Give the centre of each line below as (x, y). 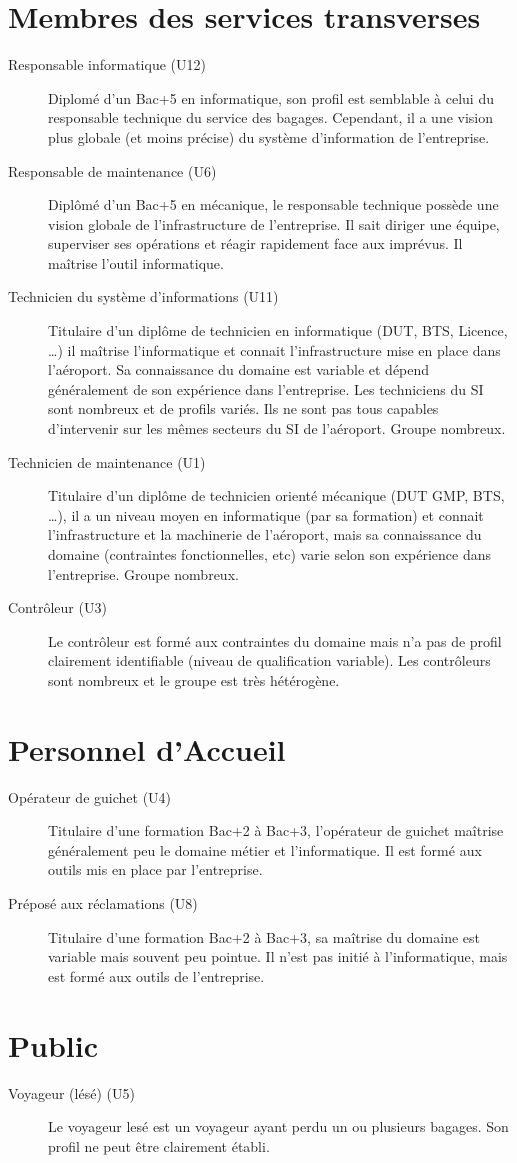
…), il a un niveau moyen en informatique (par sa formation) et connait (266, 514)
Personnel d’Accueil (147, 748)
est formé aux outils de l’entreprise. (156, 975)
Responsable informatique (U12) (107, 64)
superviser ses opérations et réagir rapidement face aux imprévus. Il (255, 243)
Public (53, 1044)
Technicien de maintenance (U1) (107, 461)
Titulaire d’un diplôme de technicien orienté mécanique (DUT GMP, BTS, (276, 495)
